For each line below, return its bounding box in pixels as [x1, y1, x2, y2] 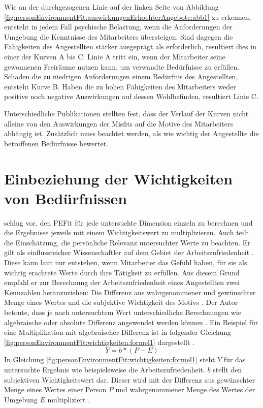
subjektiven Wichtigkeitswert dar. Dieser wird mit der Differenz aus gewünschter [4, 374, 255, 385]
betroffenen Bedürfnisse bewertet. [4, 138, 109, 148]
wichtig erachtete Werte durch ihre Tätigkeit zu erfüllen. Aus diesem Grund [4, 267, 240, 277]
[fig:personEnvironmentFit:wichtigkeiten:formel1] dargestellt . [4, 336, 194, 347]
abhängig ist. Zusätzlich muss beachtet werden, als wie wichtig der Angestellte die [4, 128, 259, 139]
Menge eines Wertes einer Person [4, 384, 107, 395]
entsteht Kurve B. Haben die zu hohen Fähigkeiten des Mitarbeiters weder [4, 81, 236, 91]
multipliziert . [47, 394, 90, 404]
